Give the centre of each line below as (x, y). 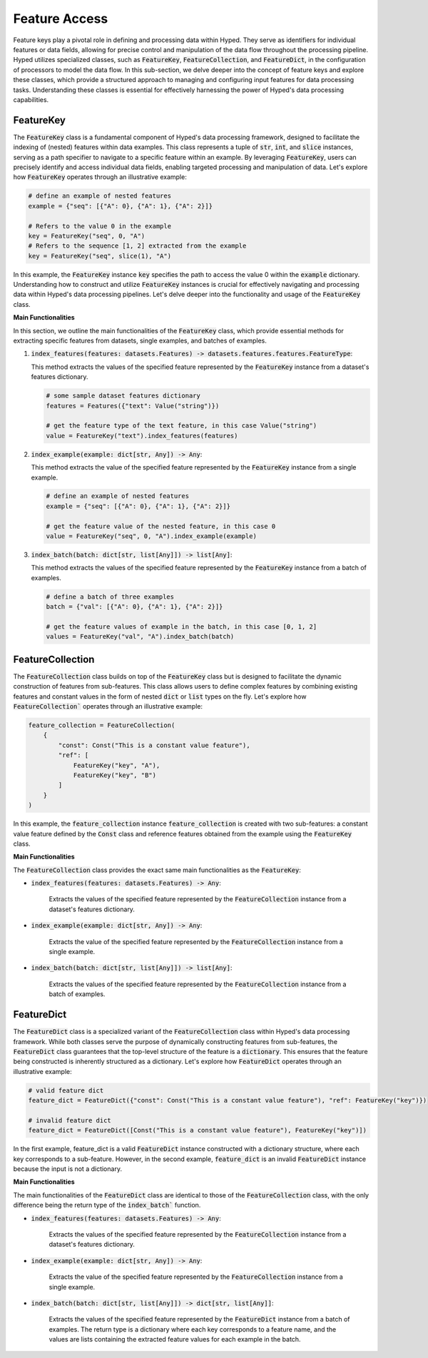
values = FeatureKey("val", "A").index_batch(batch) (140, 637)
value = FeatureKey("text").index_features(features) (142, 436)
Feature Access (61, 19)
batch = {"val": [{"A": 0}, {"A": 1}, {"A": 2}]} (134, 607)
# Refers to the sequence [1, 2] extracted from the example (137, 246)
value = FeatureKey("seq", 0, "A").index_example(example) (151, 536)
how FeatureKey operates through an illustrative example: (100, 177)
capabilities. (31, 99)
